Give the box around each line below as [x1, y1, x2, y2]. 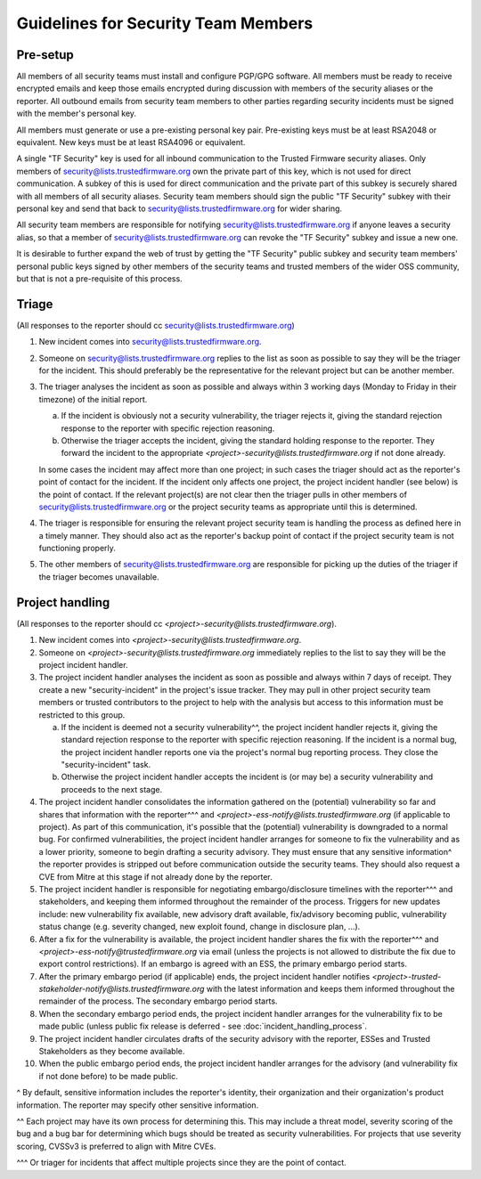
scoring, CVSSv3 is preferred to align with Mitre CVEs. [16, 1141, 216, 1151]
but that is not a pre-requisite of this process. [16, 272, 183, 284]
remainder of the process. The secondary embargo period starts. [38, 996, 278, 1006]
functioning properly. [38, 543, 116, 554]
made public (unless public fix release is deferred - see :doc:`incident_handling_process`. [38, 1020, 368, 1032]
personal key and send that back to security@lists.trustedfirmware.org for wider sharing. [16, 203, 343, 214]
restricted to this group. [38, 709, 126, 720]
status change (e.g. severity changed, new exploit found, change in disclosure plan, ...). [38, 922, 361, 932]
